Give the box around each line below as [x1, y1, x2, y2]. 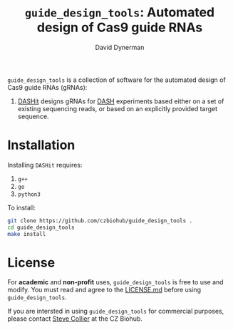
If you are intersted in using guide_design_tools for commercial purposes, [7, 307, 224, 316]
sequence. [17, 112, 49, 120]
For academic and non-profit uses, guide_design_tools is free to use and [7, 278, 224, 287]
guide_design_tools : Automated [24, 4, 215, 21]
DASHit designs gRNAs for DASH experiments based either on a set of [17, 97, 224, 105]
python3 [17, 190, 41, 198]
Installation [7, 137, 76, 153]
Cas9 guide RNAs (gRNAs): [7, 83, 88, 91]
